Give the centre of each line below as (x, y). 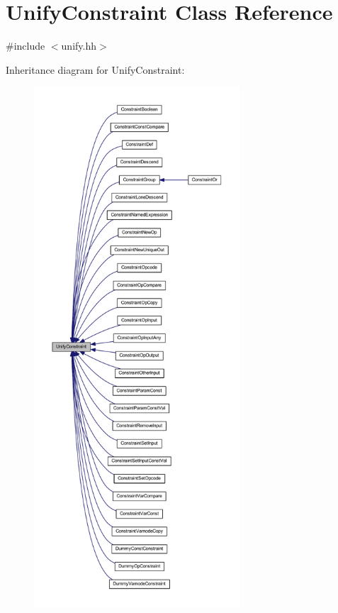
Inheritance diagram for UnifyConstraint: (95, 69)
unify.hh (79, 46)
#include (26, 46)
